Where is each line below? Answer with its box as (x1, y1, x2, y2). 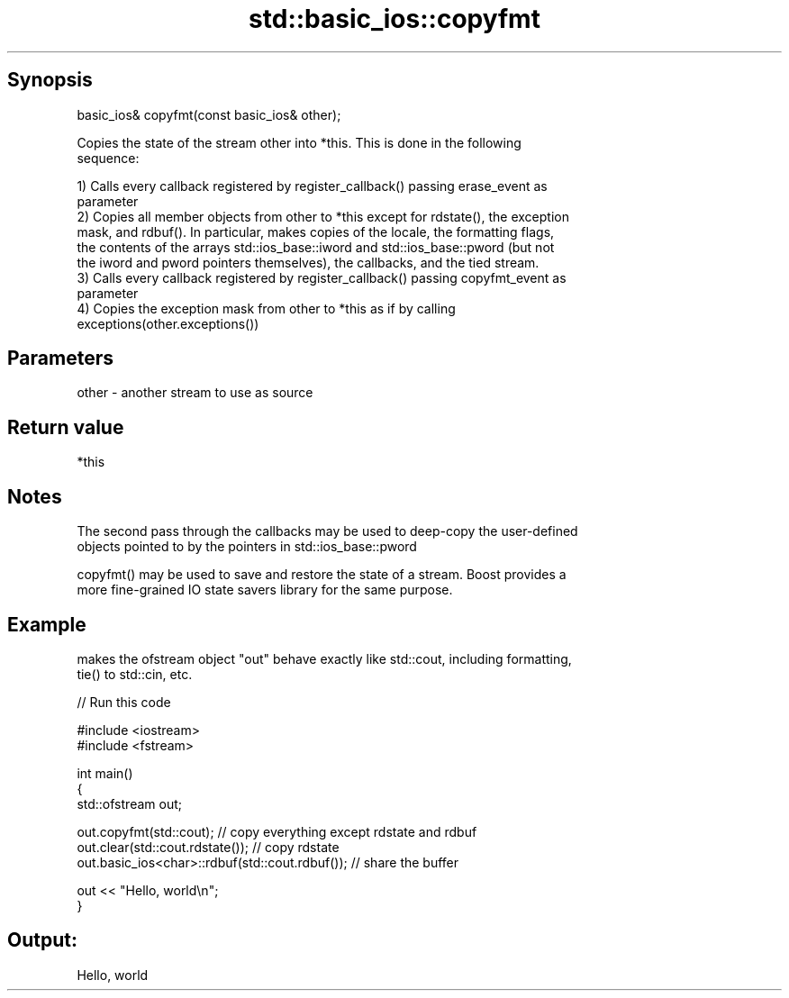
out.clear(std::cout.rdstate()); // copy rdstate (77, 839, 340, 855)
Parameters (7, 347, 113, 370)
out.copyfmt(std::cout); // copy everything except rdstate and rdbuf (77, 823, 477, 839)
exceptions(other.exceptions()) (77, 315, 259, 331)
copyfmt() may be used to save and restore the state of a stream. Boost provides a (77, 567, 567, 583)
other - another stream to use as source (77, 385, 313, 401)
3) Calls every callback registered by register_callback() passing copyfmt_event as (77, 269, 567, 286)
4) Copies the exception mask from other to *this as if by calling (77, 300, 456, 316)
